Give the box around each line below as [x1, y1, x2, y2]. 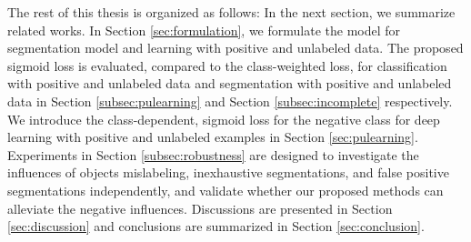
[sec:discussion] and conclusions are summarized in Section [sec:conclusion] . [7, 217, 425, 236]
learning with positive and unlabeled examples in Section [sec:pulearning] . [7, 127, 418, 146]
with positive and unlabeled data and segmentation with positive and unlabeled [7, 74, 452, 93]
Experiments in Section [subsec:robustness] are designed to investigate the [7, 145, 419, 164]
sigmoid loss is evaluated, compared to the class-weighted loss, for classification [7, 55, 447, 75]
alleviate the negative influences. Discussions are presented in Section [7, 198, 393, 217]
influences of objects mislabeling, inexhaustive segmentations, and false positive [7, 163, 449, 182]
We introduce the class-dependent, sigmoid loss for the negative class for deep [7, 109, 440, 128]
